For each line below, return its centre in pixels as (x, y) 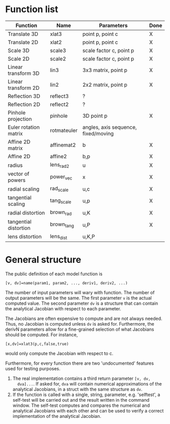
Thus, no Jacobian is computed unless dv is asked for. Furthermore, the (80, 324)
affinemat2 (63, 145)
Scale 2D (18, 58)
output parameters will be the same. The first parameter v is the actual (78, 298)
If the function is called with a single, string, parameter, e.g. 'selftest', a (86, 395)
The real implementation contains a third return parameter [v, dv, (81, 378)
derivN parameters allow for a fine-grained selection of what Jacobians (80, 329)
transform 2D (24, 88)
